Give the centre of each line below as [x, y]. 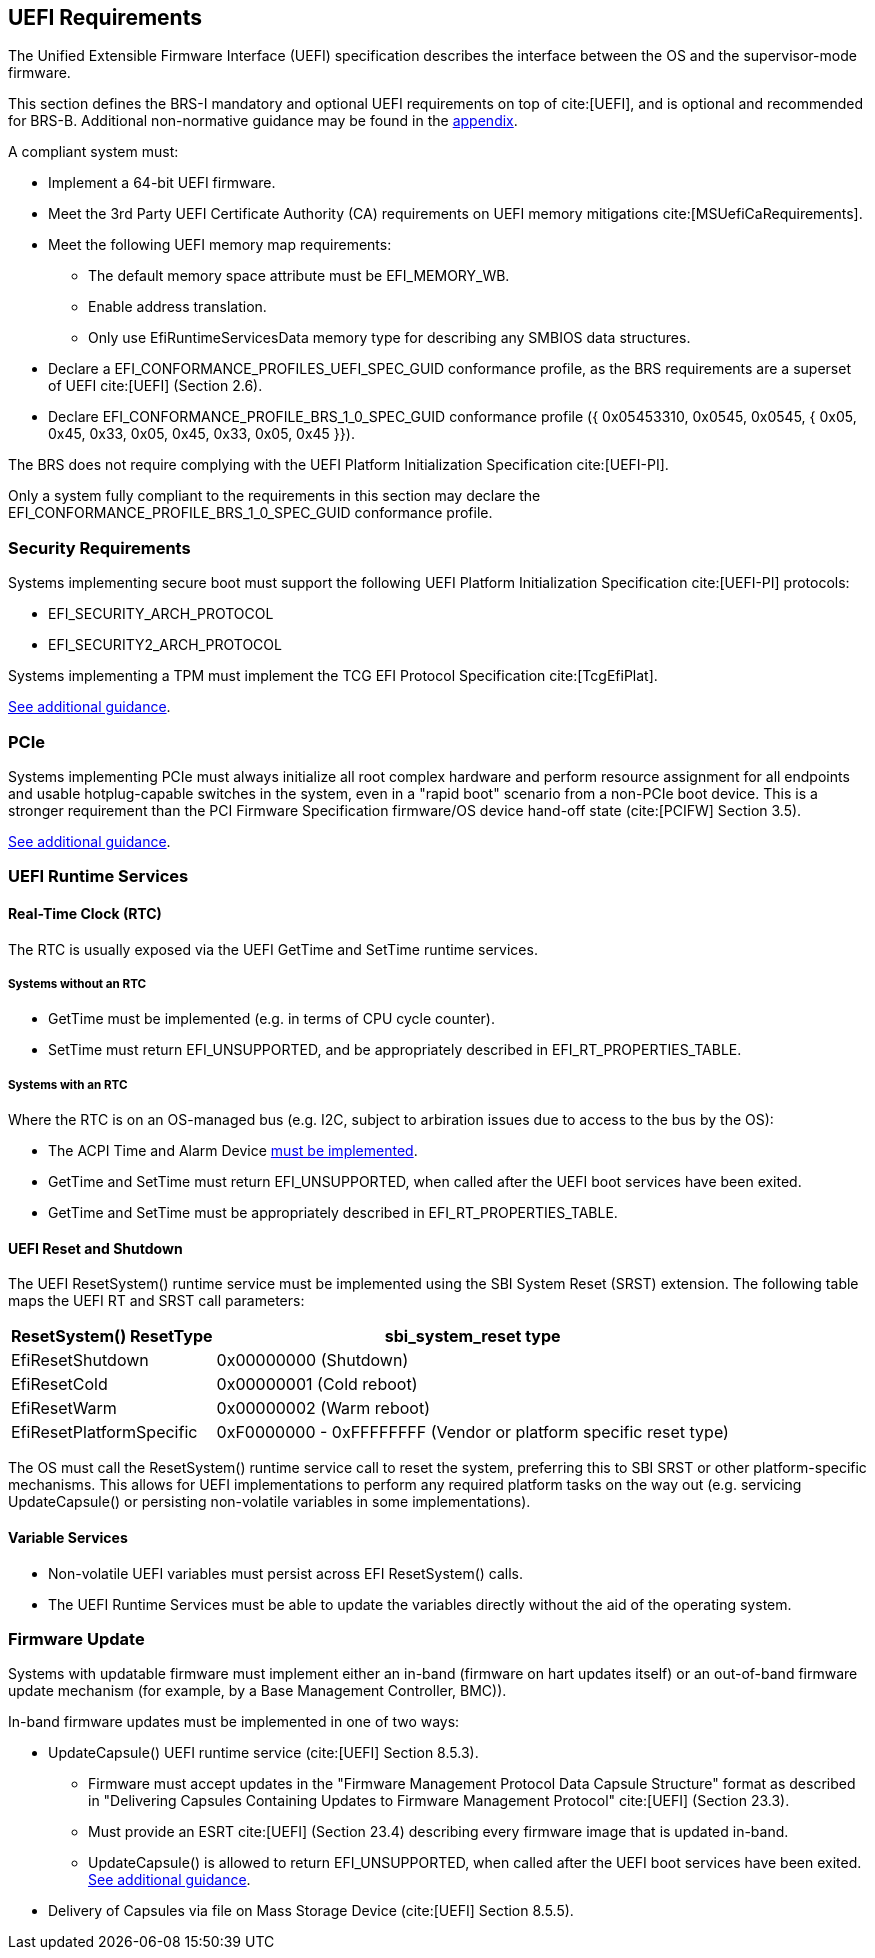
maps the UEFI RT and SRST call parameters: [156, 1301]
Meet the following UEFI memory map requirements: [220, 245]
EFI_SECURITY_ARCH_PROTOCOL [161, 614]
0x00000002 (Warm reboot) [323, 1408]
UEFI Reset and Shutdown [95, 1248]
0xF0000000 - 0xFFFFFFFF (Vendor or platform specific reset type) [472, 1432]
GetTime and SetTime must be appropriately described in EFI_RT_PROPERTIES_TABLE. [333, 1213]
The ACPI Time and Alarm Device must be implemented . [233, 1151]
